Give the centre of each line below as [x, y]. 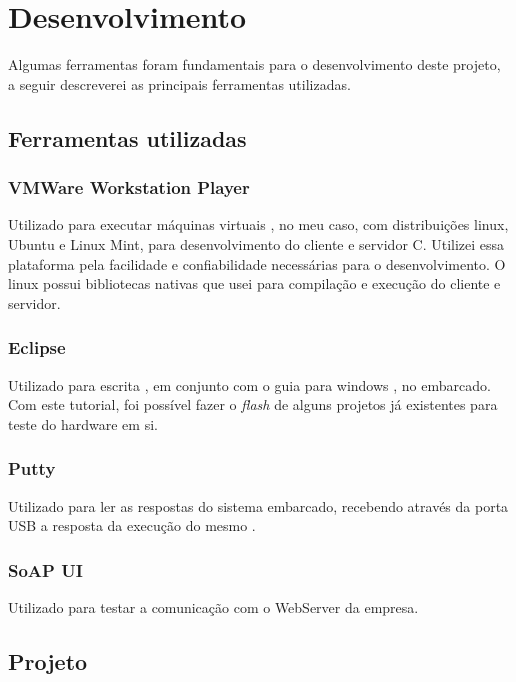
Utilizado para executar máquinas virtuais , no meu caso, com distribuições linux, [258, 224]
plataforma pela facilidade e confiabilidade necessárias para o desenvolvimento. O [257, 263]
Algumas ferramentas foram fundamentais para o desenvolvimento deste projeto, [254, 64]
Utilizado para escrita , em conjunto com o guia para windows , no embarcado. [249, 384]
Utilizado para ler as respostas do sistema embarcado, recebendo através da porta [258, 505]
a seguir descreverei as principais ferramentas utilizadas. [179, 83]
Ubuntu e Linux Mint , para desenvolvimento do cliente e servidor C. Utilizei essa [256, 243]
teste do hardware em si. [83, 423]
